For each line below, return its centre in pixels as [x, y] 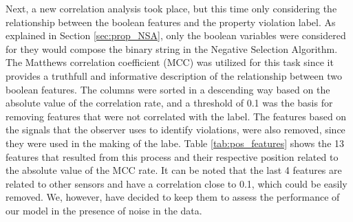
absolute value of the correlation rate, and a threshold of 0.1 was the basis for [169, 103]
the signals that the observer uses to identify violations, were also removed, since [175, 130]
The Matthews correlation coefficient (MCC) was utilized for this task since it [170, 62]
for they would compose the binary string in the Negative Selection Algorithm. [172, 48]
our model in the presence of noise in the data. [104, 210]
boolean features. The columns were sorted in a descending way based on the [168, 89]
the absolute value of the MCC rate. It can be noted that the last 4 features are [174, 170]
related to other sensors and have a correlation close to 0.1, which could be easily [176, 183]
